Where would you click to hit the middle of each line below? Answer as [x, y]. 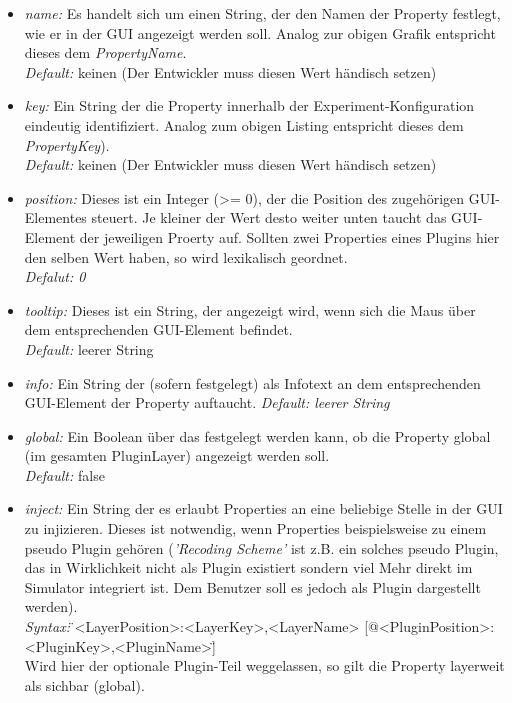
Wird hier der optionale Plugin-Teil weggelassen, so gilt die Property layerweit [264, 665]
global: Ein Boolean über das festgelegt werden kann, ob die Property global [257, 435]
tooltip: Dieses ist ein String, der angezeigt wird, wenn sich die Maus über [250, 309]
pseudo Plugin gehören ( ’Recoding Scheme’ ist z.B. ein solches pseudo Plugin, [261, 547]
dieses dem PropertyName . [105, 52]
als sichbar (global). [84, 684]
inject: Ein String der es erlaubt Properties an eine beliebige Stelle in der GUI [263, 508]
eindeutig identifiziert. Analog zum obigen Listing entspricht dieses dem [244, 124]
